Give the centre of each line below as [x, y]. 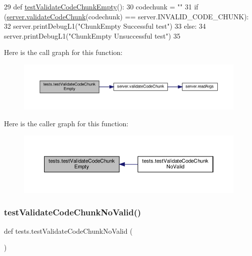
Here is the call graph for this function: [63, 52]
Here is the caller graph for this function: [66, 124]
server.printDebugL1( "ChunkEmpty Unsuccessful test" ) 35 [92, 35]
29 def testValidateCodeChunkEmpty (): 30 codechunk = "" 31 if [101, 6]
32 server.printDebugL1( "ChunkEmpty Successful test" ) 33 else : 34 [105, 26]
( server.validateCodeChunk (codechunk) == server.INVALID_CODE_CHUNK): [126, 16]
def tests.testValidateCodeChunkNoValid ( [68, 230]
